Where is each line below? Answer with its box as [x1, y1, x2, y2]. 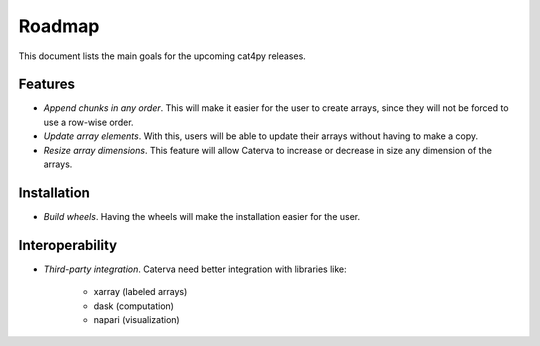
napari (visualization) [93, 314, 180, 325]
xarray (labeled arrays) [93, 286, 188, 298]
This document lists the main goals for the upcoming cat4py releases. [18, 50, 307, 62]
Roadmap [18, 15, 100, 37]
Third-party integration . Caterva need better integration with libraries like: [43, 263, 347, 275]
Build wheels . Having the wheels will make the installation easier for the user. [43, 210, 361, 222]
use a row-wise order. [43, 116, 134, 128]
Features [18, 76, 75, 93]
